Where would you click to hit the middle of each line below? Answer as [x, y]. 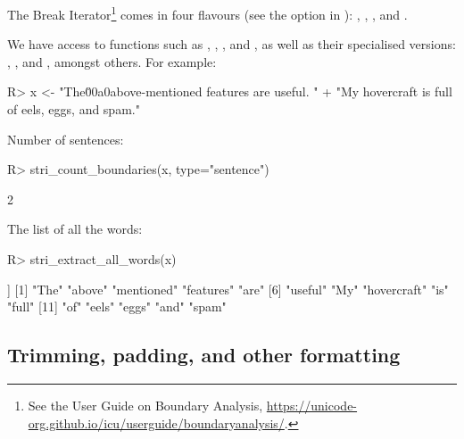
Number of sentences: [66, 139]
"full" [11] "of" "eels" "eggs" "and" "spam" [117, 306]
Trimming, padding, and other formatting [204, 355]
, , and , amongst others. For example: [112, 61]
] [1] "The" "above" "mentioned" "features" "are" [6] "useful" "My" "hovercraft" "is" [228, 289]
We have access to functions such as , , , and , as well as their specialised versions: [232, 44]
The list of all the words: [75, 229]
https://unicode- [312, 405]
